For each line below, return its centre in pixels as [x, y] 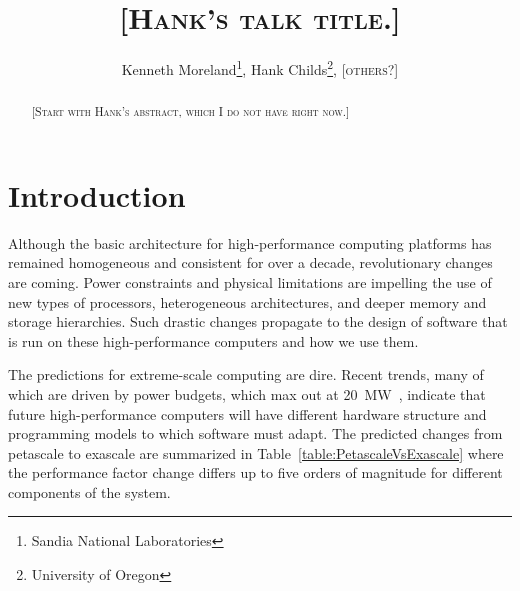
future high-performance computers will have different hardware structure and [247, 413]
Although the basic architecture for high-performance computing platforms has [250, 242]
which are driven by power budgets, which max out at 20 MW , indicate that [247, 393]
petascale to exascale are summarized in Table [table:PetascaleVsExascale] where [256, 452]
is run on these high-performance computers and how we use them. [213, 340]
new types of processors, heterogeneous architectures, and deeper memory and [247, 301]
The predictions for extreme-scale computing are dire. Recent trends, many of [246, 374]
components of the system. [89, 491]
